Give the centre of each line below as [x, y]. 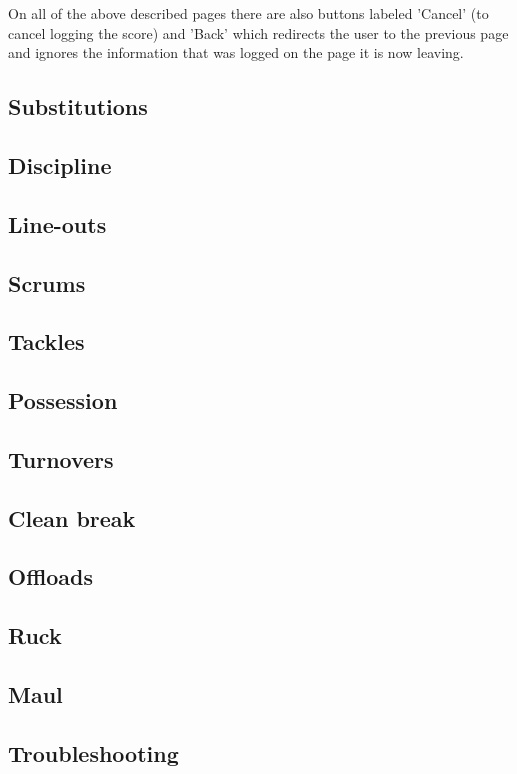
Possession [63, 400]
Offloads [51, 576]
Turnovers [61, 458]
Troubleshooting [93, 752]
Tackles [46, 341]
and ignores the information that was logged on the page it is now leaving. [236, 52]
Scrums [47, 282]
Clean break [72, 517]
